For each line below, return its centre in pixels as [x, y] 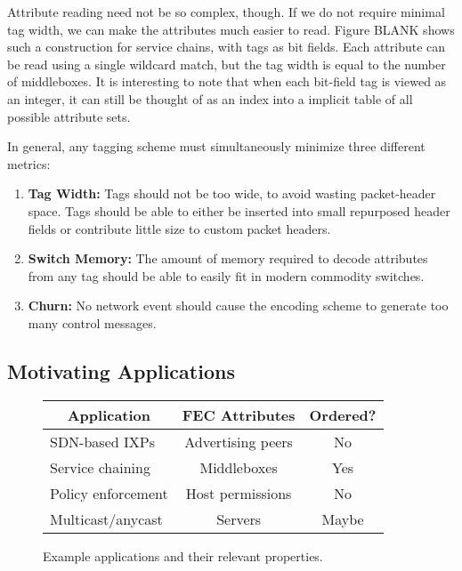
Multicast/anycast [106, 519]
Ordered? [343, 414]
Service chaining [100, 467]
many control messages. [92, 322]
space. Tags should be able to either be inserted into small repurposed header [239, 210]
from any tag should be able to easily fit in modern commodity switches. [226, 275]
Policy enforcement [109, 493]
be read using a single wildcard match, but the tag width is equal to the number [227, 64]
